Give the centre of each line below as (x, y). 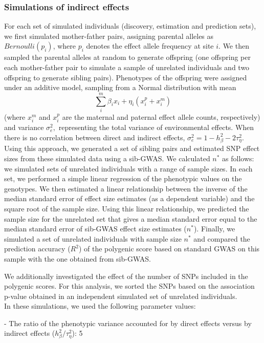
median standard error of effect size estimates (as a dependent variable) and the (129, 198)
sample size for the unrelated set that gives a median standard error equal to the (131, 218)
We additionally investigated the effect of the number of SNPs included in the (126, 276)
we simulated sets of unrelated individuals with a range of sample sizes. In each (128, 168)
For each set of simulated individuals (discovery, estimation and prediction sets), (130, 26)
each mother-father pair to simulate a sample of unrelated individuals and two (127, 67)
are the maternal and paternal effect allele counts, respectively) (161, 116)
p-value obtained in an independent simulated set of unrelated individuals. (121, 296)
